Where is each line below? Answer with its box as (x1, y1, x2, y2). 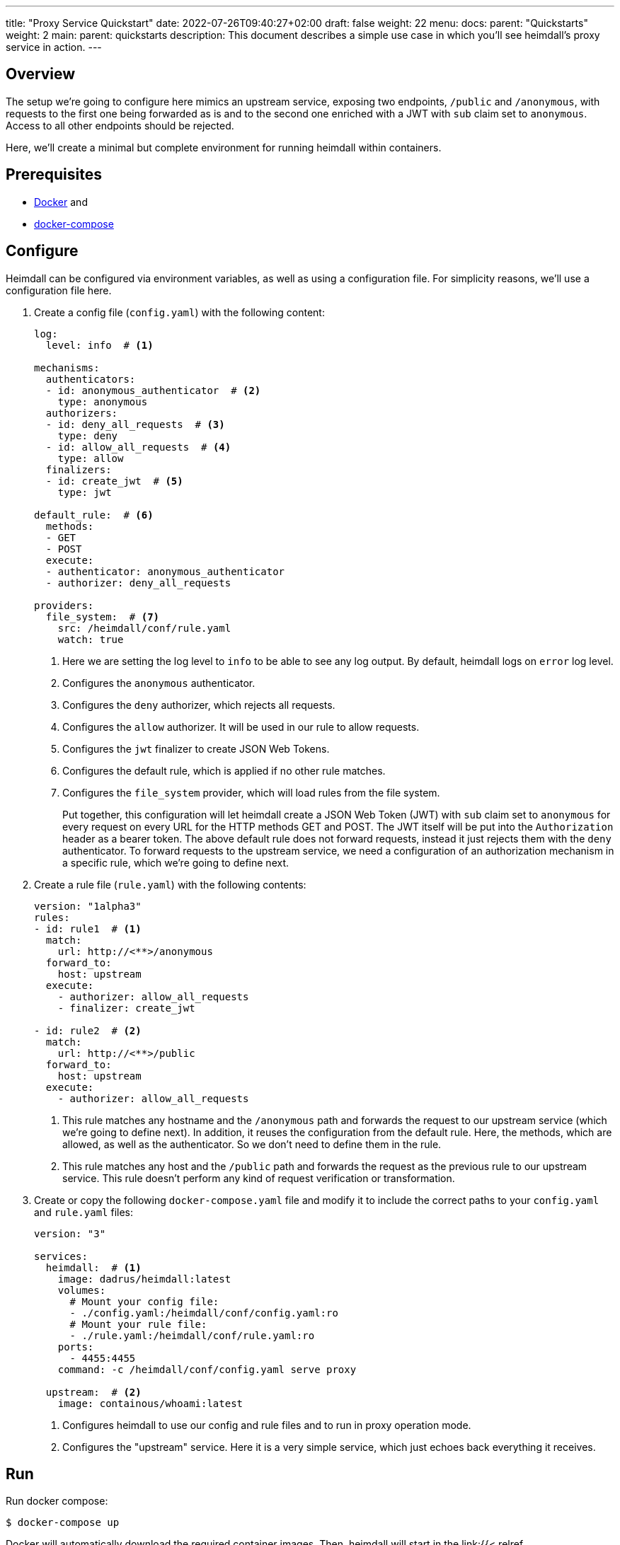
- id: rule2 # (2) (34, 1024, 142, 1036)
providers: (34, 599, 94, 611)
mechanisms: (34, 361, 100, 374)
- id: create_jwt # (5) (45, 475, 183, 487)
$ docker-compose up (6, 1517, 120, 1529)
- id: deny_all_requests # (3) (45, 418, 225, 430)
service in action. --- (6, 41, 102, 53)
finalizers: (45, 463, 112, 475)
